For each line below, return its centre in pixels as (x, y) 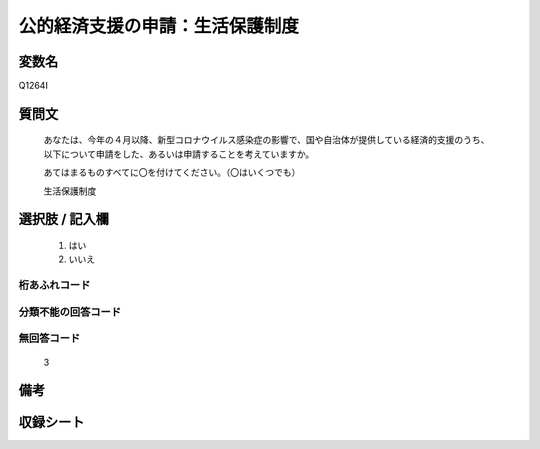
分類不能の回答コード (70, 312)
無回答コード (49, 338)
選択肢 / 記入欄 (64, 219)
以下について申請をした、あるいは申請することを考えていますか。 (179, 154)
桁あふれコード (54, 285)
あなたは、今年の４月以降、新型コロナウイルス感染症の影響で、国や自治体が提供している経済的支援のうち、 (266, 140)
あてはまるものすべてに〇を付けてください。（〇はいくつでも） (172, 172)
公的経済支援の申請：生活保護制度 (159, 26)
